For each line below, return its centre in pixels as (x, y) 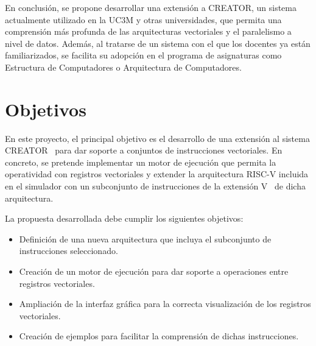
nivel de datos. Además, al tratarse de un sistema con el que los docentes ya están (158, 43)
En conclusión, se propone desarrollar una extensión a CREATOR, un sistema (151, 7)
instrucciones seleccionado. (68, 251)
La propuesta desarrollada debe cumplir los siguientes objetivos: (124, 218)
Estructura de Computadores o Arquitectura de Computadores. (123, 67)
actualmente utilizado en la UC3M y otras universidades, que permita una (143, 19)
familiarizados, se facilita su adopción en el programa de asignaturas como (143, 55)
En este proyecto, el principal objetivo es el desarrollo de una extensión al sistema (157, 138)
